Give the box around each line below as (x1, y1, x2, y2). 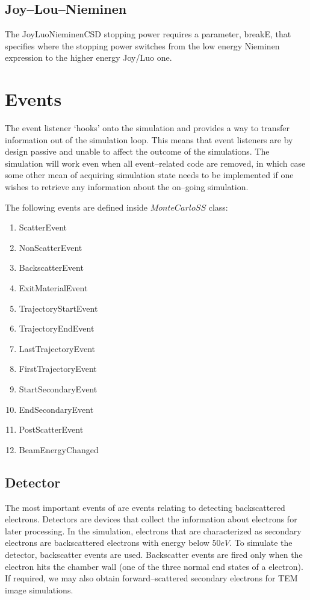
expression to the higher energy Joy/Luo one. (5, 51, 172, 64)
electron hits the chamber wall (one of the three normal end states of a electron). (5, 560, 303, 572)
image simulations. (5, 583, 73, 596)
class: (208, 200, 228, 213)
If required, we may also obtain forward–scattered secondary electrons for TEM (5, 572, 298, 584)
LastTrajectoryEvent (19, 342, 95, 354)
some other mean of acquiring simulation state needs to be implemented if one (5, 169, 294, 181)
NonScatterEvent (19, 241, 82, 253)
